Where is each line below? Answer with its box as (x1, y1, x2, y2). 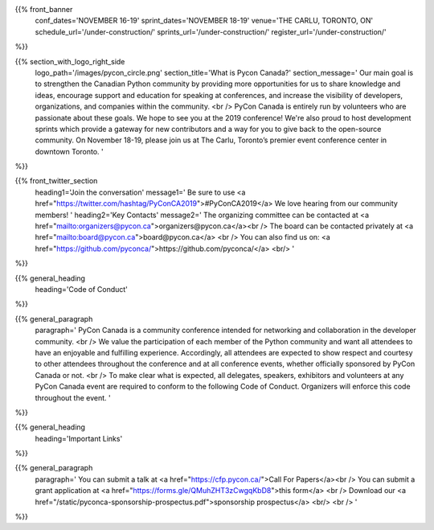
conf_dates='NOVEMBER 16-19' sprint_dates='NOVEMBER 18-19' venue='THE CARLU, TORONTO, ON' (35, 16, 374, 26)
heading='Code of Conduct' (35, 284, 129, 294)
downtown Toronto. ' (35, 146, 104, 156)
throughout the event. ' (35, 392, 112, 402)
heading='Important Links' (35, 433, 123, 443)
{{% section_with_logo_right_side (14, 56, 125, 66)
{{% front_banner (14, 5, 73, 14)
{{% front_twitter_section (14, 176, 98, 186)
